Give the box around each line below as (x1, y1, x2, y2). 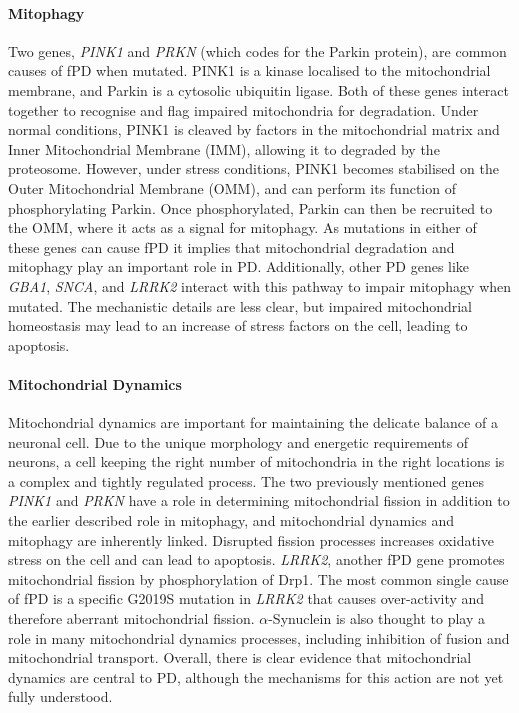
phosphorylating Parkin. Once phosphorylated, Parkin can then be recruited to (8, 197, 493, 218)
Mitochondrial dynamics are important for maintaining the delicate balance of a (8, 412, 498, 433)
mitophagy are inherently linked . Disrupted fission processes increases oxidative (8, 529, 494, 550)
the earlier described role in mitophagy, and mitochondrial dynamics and (8, 510, 455, 531)
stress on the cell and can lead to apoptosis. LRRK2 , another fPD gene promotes (8, 549, 505, 570)
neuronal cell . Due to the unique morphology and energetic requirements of (8, 431, 469, 452)
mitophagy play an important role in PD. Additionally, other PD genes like (8, 256, 470, 277)
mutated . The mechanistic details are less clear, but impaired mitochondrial (8, 295, 473, 316)
